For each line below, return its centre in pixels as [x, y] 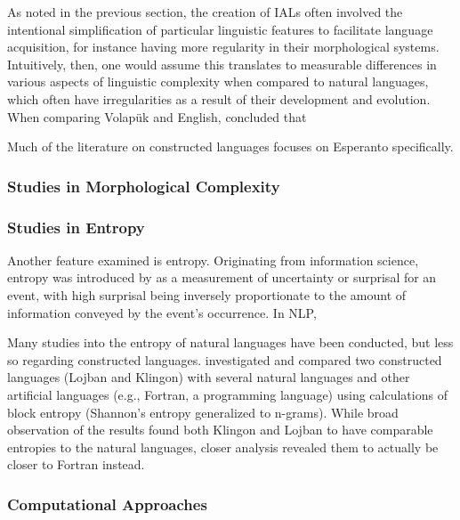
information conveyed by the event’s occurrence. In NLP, [162, 312]
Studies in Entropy [76, 227]
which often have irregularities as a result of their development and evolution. [219, 98]
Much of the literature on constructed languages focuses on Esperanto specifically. [230, 146]
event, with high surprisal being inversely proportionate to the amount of [207, 295]
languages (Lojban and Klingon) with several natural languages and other [209, 377]
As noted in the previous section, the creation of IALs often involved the [205, 12]
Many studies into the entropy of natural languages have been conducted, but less [230, 342]
